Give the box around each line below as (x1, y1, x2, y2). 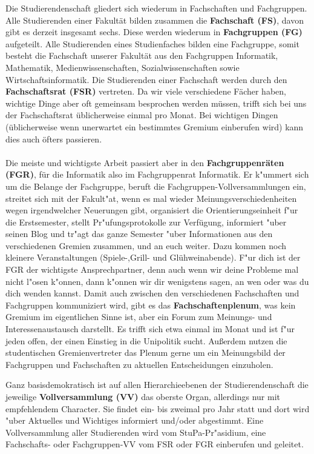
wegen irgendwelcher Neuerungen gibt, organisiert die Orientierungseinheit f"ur (5, 204, 298, 216)
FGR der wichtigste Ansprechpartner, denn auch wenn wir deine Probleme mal (5, 263, 299, 276)
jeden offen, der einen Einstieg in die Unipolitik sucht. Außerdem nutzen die (5, 334, 287, 347)
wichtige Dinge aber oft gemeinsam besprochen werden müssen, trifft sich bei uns (5, 96, 307, 109)
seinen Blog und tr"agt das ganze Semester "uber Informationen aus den (5, 227, 273, 240)
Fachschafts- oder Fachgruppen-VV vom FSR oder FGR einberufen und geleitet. (5, 438, 304, 450)
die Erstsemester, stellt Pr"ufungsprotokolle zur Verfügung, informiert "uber (5, 215, 287, 228)
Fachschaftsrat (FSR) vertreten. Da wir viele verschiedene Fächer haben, (5, 85, 286, 98)
